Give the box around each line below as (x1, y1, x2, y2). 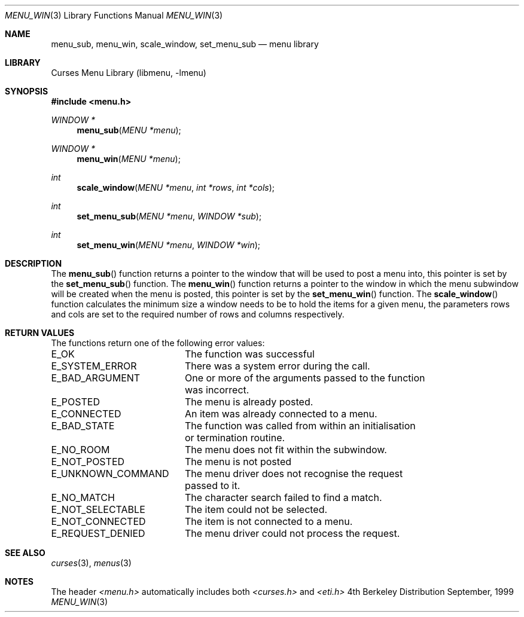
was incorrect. (184, 384, 249, 396)
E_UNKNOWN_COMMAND (51, 468, 169, 479)
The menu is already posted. (184, 396, 313, 408)
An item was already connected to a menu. (184, 408, 377, 420)
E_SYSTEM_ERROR (51, 360, 137, 372)
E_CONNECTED (51, 408, 121, 420)
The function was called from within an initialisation (184, 420, 416, 432)
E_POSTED (51, 396, 100, 408)
